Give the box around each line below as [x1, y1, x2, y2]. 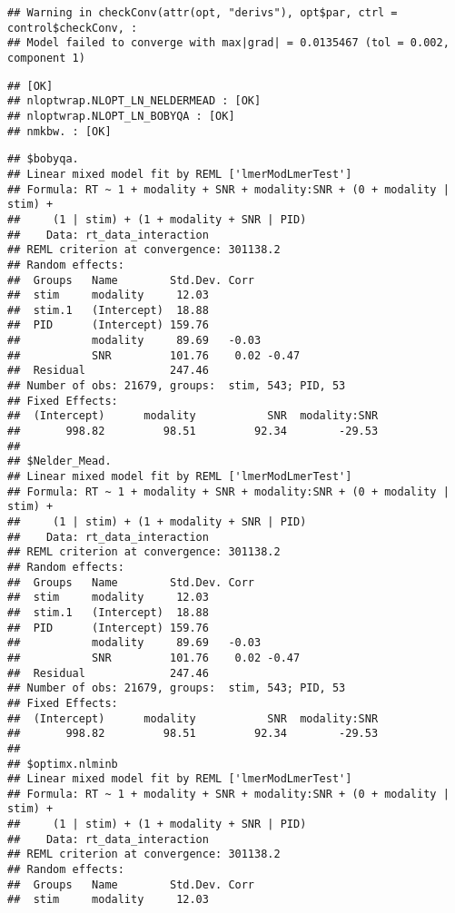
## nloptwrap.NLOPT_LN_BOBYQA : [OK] [7, 109, 235, 123]
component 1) [7, 51, 85, 64]
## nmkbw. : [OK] [7, 124, 112, 138]
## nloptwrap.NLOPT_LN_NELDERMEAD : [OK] [7, 94, 262, 108]
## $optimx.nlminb [7, 757, 118, 771]
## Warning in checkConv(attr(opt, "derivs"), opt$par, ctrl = [7, 6, 398, 19]
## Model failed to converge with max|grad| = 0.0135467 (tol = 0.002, [7, 36, 450, 50]
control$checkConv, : [7, 21, 138, 34]
